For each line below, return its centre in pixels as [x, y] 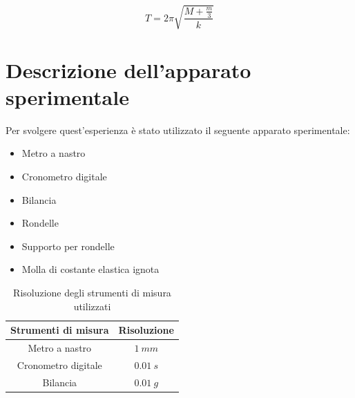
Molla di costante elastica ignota [90, 269]
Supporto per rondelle [68, 246]
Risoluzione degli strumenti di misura [92, 293]
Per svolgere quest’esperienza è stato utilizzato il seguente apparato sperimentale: [178, 130]
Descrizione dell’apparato [128, 69]
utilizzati [92, 306]
